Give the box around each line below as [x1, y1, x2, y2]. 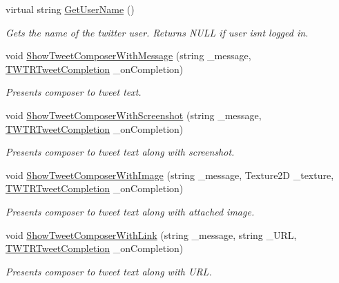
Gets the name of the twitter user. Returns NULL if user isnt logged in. [6, 25, 309, 39]
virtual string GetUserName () [6, 2, 135, 16]
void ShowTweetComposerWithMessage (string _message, [6, 48, 251, 63]
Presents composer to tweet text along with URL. [6, 264, 212, 278]
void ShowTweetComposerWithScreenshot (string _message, [6, 107, 262, 122]
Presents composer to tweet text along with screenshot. [6, 145, 235, 159]
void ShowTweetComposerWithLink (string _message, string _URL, [6, 227, 297, 242]
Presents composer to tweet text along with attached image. [6, 204, 255, 218]
